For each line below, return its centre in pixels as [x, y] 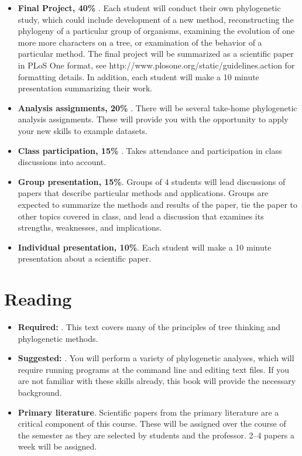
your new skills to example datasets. [83, 130]
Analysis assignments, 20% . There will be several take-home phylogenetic [157, 107]
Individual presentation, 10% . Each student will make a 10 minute [145, 247]
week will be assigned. [57, 446]
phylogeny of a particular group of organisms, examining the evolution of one [156, 31]
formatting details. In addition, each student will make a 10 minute [138, 76]
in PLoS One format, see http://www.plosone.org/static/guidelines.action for [156, 65]
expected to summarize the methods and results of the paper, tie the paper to [158, 204]
